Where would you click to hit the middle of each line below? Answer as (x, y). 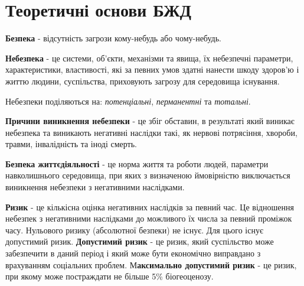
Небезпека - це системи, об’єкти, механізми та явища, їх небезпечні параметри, (149, 58)
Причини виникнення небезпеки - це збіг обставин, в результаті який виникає (150, 121)
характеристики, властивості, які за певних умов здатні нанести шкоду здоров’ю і (152, 69)
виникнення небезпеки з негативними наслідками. (95, 187)
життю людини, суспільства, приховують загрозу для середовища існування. (143, 81)
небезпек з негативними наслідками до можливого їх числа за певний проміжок (149, 218)
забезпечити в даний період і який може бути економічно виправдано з (133, 253)
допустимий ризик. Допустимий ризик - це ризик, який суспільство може (140, 241)
